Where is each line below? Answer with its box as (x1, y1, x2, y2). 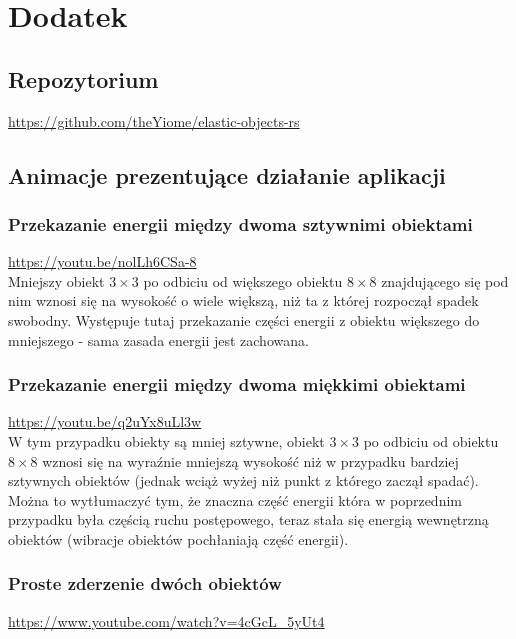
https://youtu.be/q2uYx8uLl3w (8, 411, 202, 432)
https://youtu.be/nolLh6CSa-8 (8, 251, 197, 272)
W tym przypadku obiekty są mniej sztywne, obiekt (8, 430, 325, 451)
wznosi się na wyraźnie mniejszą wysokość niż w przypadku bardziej (42, 450, 459, 471)
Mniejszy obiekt (8, 270, 105, 291)
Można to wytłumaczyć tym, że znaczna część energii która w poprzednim (8, 489, 462, 510)
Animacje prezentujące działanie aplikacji (8, 159, 446, 190)
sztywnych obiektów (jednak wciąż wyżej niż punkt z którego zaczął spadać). (8, 470, 479, 491)
